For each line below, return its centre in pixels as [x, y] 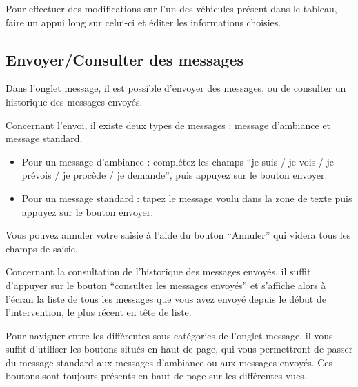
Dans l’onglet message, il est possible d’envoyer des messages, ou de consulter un [176, 88]
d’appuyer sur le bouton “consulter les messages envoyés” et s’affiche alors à [166, 285]
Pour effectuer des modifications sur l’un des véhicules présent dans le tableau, [171, 8]
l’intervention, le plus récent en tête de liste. [99, 312]
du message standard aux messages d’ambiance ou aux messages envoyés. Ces [169, 362]
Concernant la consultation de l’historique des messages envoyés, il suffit [158, 271]
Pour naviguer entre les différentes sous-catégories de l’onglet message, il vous [169, 335]
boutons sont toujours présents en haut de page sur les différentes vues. [156, 376]
